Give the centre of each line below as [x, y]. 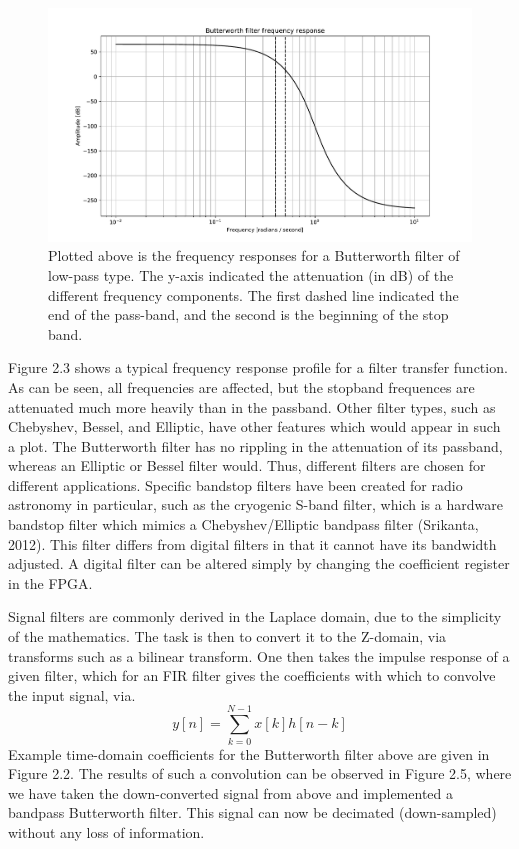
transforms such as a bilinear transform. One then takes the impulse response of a [259, 655]
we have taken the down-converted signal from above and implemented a [231, 792]
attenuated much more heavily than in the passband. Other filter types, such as [252, 406]
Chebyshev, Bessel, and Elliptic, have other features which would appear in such [254, 426]
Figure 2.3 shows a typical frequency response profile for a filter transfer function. [258, 367]
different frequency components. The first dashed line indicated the [253, 294]
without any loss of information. [106, 831]
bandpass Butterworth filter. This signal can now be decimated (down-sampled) [252, 812]
